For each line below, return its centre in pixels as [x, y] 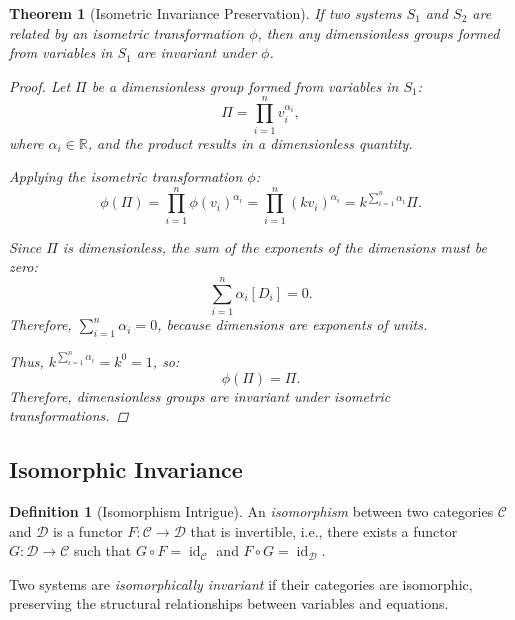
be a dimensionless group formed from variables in [245, 85]
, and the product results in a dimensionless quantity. [250, 142]
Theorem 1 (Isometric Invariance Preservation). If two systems [205, 13]
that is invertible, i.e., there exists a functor [324, 530]
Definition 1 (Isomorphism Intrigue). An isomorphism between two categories [251, 510]
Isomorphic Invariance [126, 469]
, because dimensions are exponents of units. [292, 324]
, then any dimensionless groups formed [378, 32]
